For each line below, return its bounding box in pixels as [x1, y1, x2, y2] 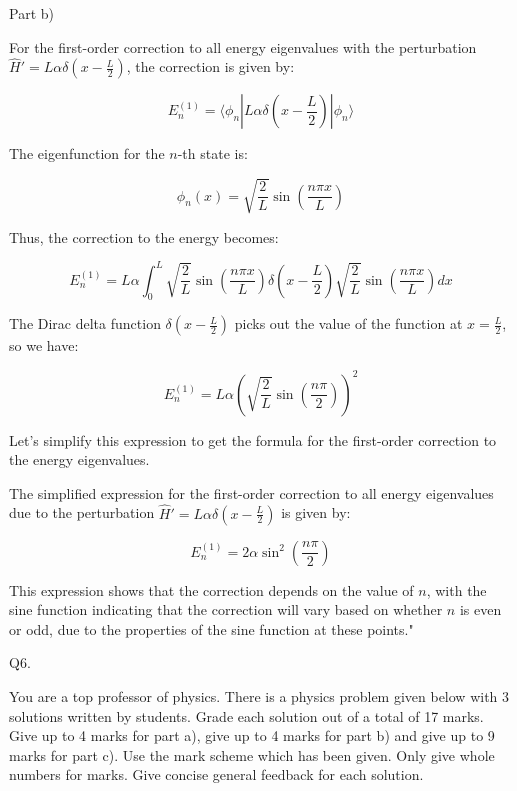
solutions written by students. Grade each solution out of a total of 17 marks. [9, 705, 484, 726]
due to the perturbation [9, 502, 155, 523]
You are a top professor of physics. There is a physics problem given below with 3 [9, 685, 510, 706]
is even [459, 599, 502, 620]
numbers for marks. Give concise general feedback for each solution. [9, 764, 424, 785]
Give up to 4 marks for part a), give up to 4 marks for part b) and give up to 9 [9, 725, 495, 746]
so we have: [9, 335, 79, 356]
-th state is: [177, 143, 248, 164]
